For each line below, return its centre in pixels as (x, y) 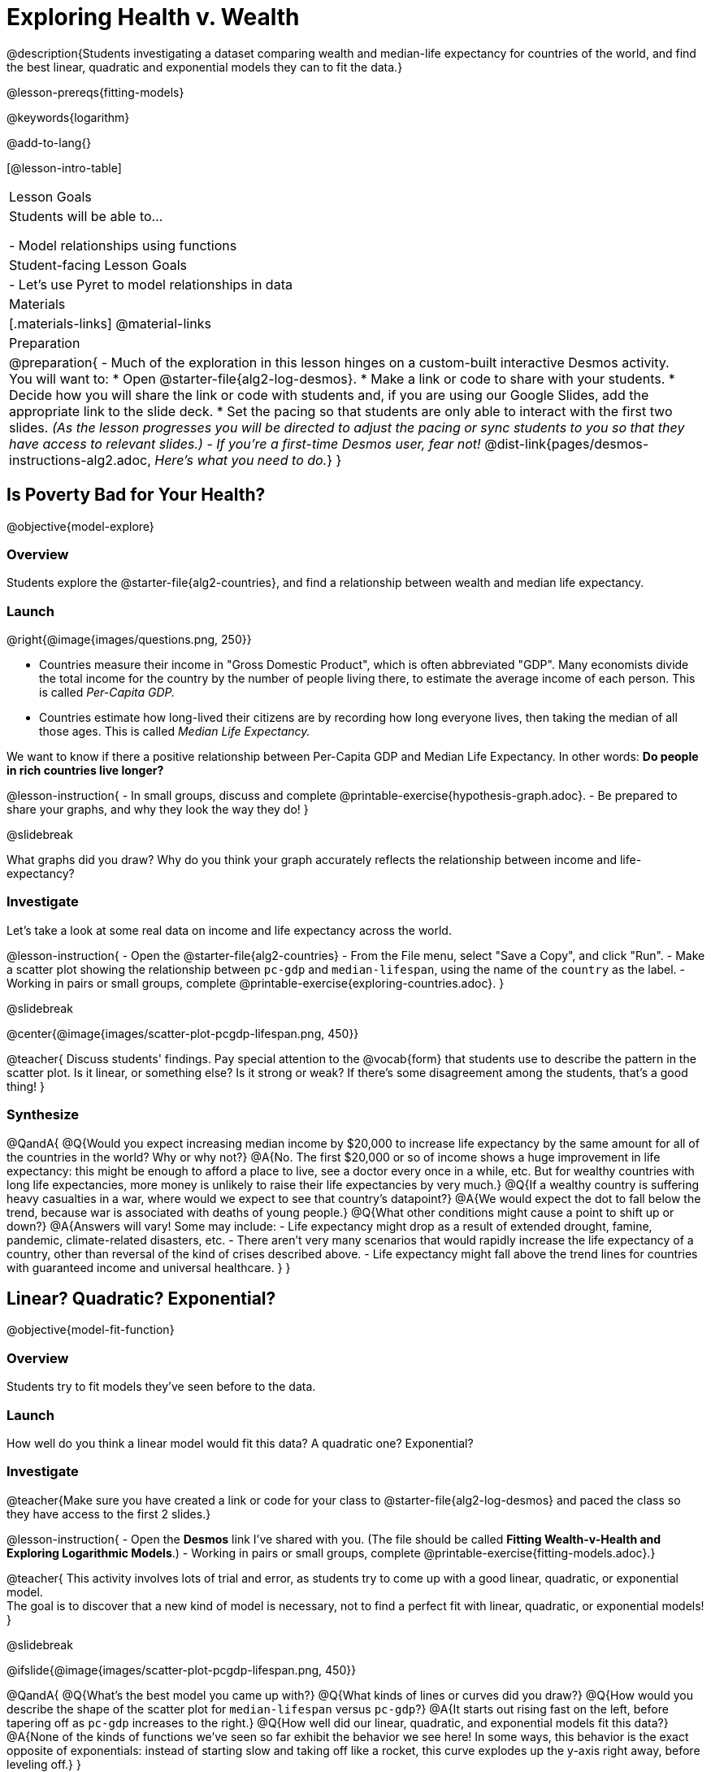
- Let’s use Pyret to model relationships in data (151, 284)
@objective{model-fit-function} (91, 1330)
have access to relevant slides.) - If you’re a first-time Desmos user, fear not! (245, 443)
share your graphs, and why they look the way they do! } (158, 810)
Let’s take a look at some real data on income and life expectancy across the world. (229, 930)
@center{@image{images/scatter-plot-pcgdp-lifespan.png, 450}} (183, 1033)
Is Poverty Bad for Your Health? (136, 495)
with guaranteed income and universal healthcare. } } (149, 1267)
